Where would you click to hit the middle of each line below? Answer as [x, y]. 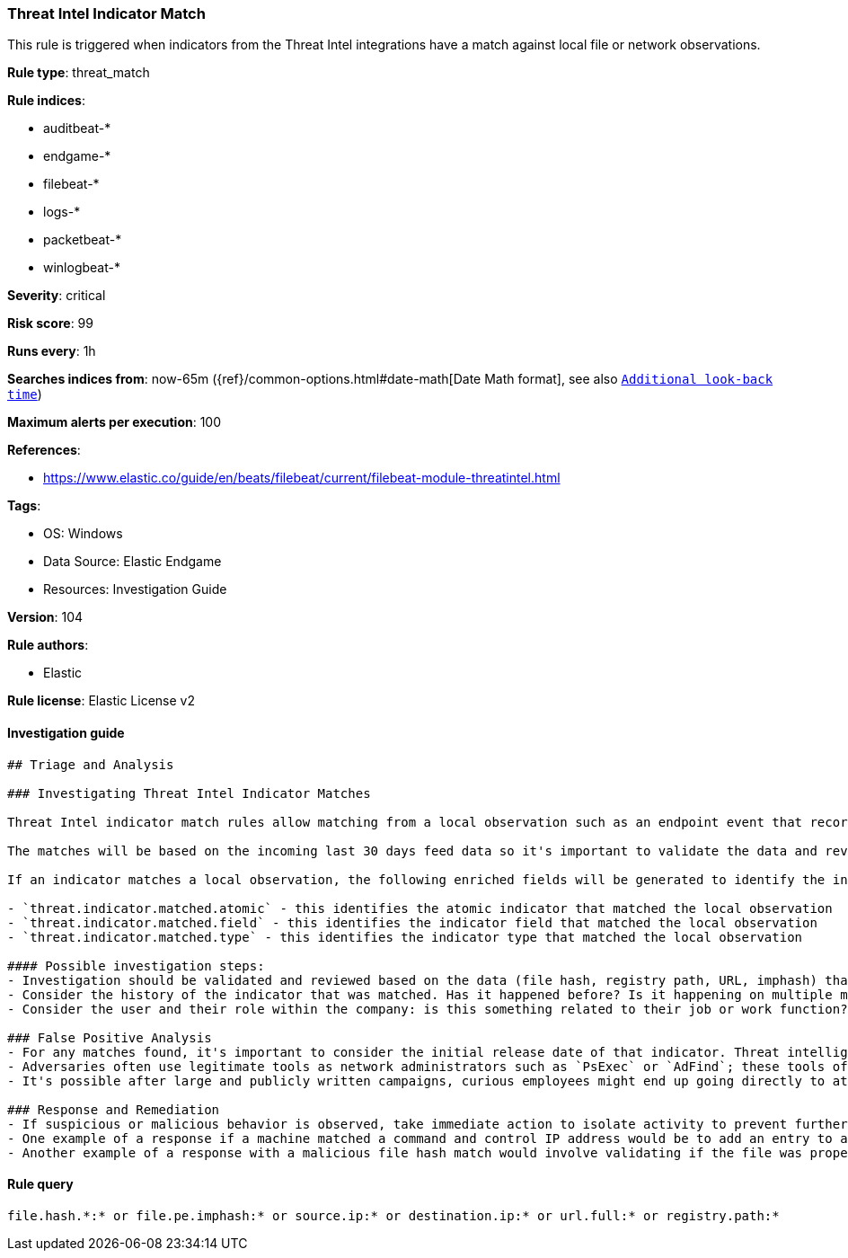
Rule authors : [48, 645]
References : [44, 450]
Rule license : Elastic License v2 [101, 701]
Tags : [24, 506]
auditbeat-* [77, 128]
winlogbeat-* [82, 268]
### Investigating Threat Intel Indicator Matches [189, 793]
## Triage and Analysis [91, 764]
